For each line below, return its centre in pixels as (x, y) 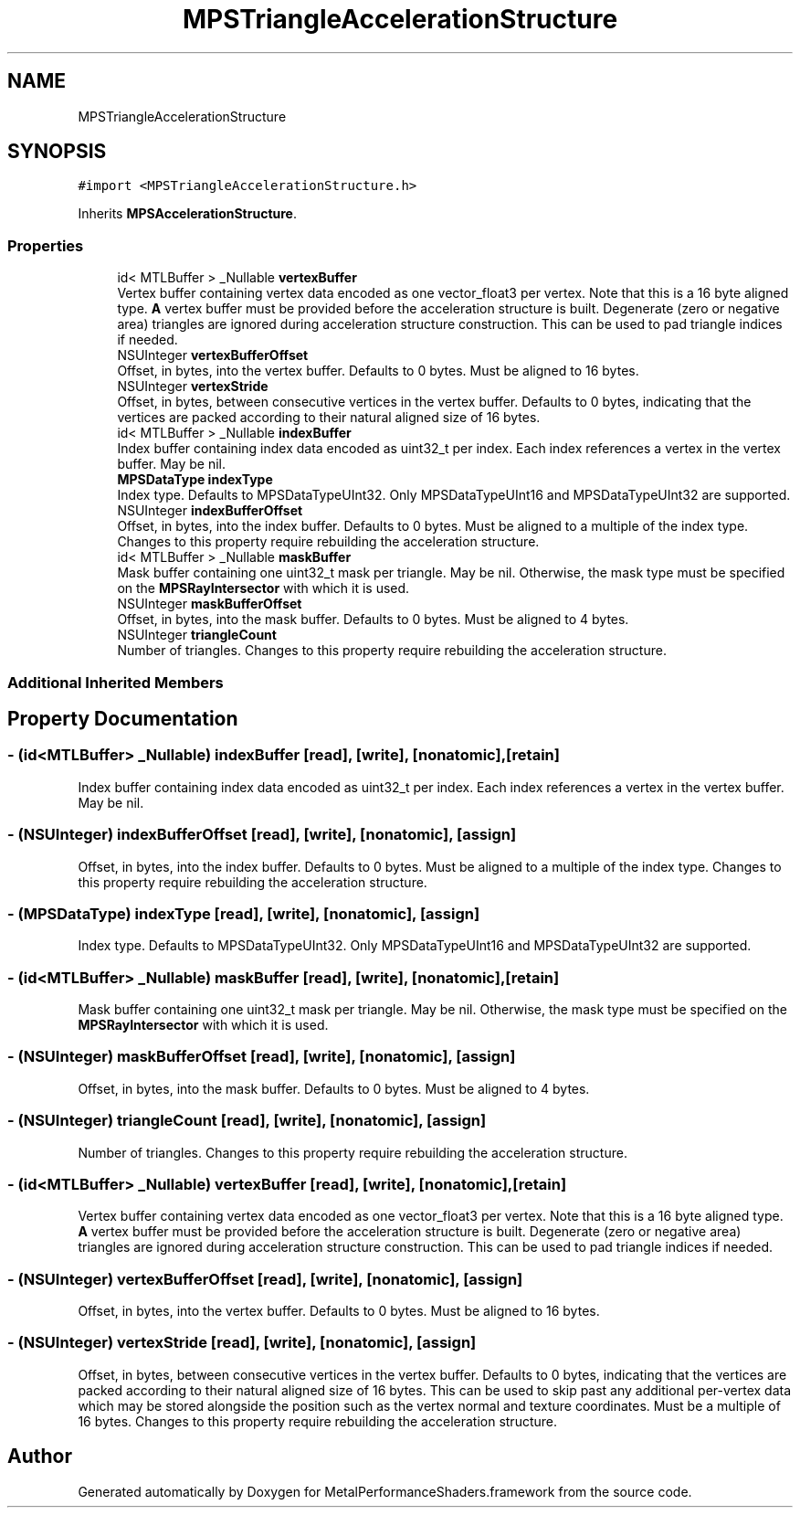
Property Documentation (123, 718)
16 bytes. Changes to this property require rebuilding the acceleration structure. (318, 1421)
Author (40, 1457)
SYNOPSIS (57, 152)
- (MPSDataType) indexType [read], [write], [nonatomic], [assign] (244, 913)
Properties (46, 245)
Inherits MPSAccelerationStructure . (187, 214)
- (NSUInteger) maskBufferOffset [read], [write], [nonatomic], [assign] (262, 1057)
